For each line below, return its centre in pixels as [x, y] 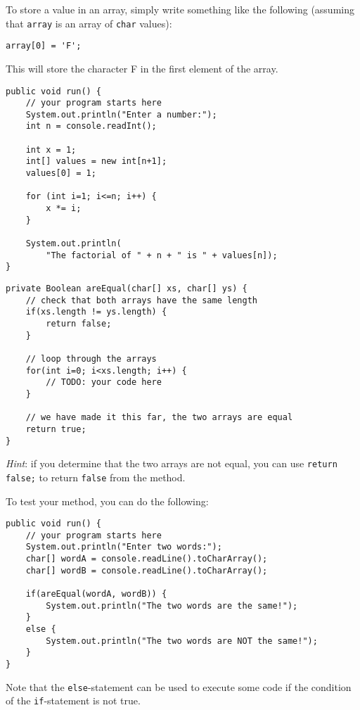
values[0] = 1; [61, 173]
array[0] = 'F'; [44, 46]
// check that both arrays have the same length [141, 300]
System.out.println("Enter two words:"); [124, 547]
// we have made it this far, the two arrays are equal [159, 418]
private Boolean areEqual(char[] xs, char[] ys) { [127, 289]
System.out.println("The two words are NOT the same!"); [182, 641]
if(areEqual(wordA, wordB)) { [96, 594]
